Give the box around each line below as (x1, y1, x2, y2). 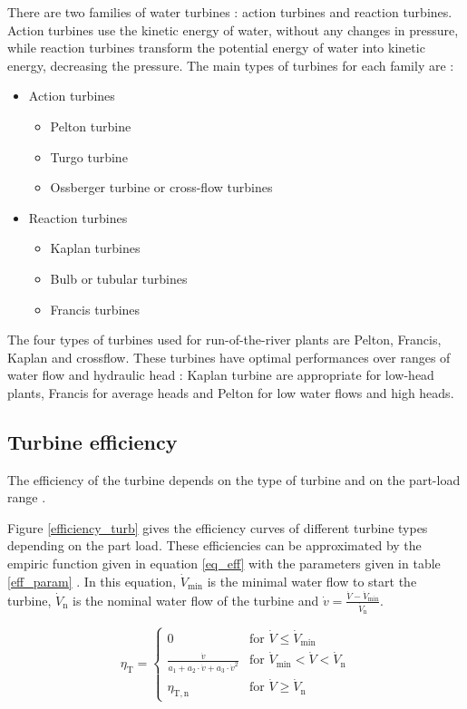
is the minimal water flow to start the (207, 571, 417, 590)
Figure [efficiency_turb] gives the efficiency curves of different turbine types (7, 518, 428, 537)
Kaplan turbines (50, 238, 141, 257)
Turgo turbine (50, 147, 128, 166)
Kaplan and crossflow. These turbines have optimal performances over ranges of (7, 347, 451, 366)
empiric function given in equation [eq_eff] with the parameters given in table (7, 554, 441, 573)
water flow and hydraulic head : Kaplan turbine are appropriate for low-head (7, 365, 434, 384)
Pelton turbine (50, 116, 131, 135)
